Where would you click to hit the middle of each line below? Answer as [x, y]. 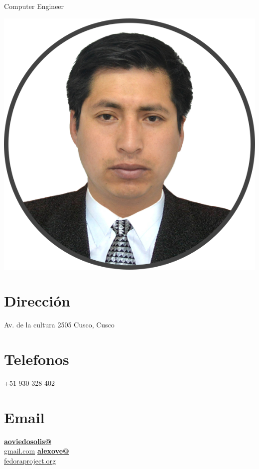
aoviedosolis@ [28, 441]
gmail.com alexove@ [37, 451]
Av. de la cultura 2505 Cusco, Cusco [59, 325]
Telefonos [37, 359]
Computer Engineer [34, 6]
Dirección [37, 301]
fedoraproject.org [30, 460]
